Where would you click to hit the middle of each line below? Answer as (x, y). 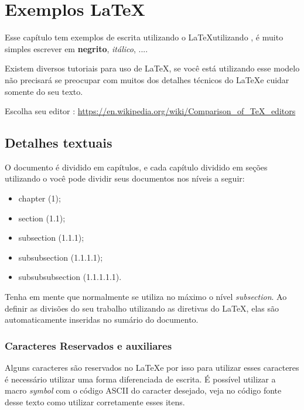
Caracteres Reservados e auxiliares (88, 345)
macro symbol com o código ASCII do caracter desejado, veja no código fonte (143, 390)
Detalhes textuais (59, 143)
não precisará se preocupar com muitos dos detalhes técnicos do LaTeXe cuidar (147, 79)
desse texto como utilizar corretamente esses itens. (95, 402)
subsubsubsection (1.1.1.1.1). (70, 277)
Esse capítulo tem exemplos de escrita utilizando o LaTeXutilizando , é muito (144, 37)
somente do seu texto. (44, 91)
